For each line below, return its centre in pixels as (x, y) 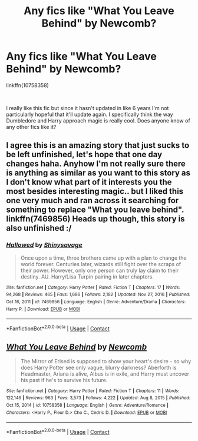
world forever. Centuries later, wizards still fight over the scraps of (101, 264)
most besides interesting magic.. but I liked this (95, 192)
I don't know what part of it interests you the (89, 182)
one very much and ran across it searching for (93, 200)
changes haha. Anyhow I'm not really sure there (96, 164)
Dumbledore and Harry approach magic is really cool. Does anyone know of (98, 120)
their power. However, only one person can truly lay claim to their (100, 270)
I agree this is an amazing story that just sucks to (98, 145)
